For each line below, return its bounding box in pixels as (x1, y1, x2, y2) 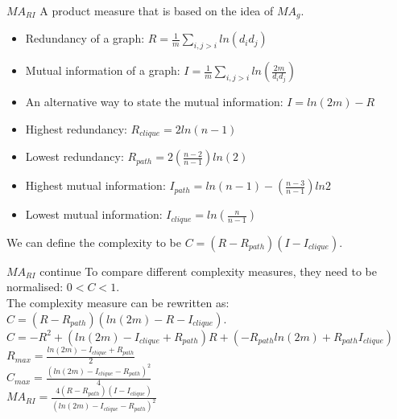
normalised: (6, 278, 64, 295)
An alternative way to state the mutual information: (25, 93, 283, 110)
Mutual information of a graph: (25, 62, 180, 79)
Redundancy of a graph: (25, 30, 145, 47)
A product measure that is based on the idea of (39, 2, 274, 18)
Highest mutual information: (25, 177, 166, 194)
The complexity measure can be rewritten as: (6, 294, 230, 310)
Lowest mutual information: (25, 206, 163, 223)
